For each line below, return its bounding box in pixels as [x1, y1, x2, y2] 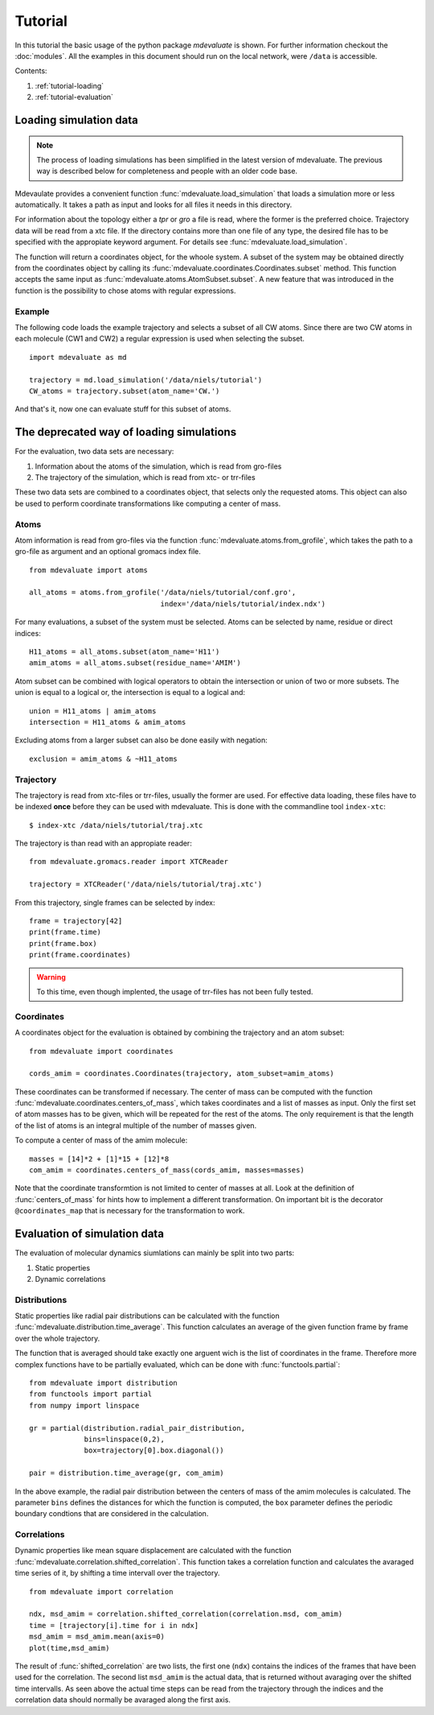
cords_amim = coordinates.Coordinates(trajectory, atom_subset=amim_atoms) [29, 1069, 334, 1078]
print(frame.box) [29, 939, 97, 948]
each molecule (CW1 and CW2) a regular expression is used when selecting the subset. [14, 334, 305, 344]
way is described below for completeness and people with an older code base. [36, 166, 297, 176]
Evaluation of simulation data [14, 1227, 165, 1241]
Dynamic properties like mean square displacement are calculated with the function [14, 1546, 293, 1556]
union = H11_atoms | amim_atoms [29, 706, 157, 716]
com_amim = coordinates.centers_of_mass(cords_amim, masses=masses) [29, 1166, 305, 1175]
